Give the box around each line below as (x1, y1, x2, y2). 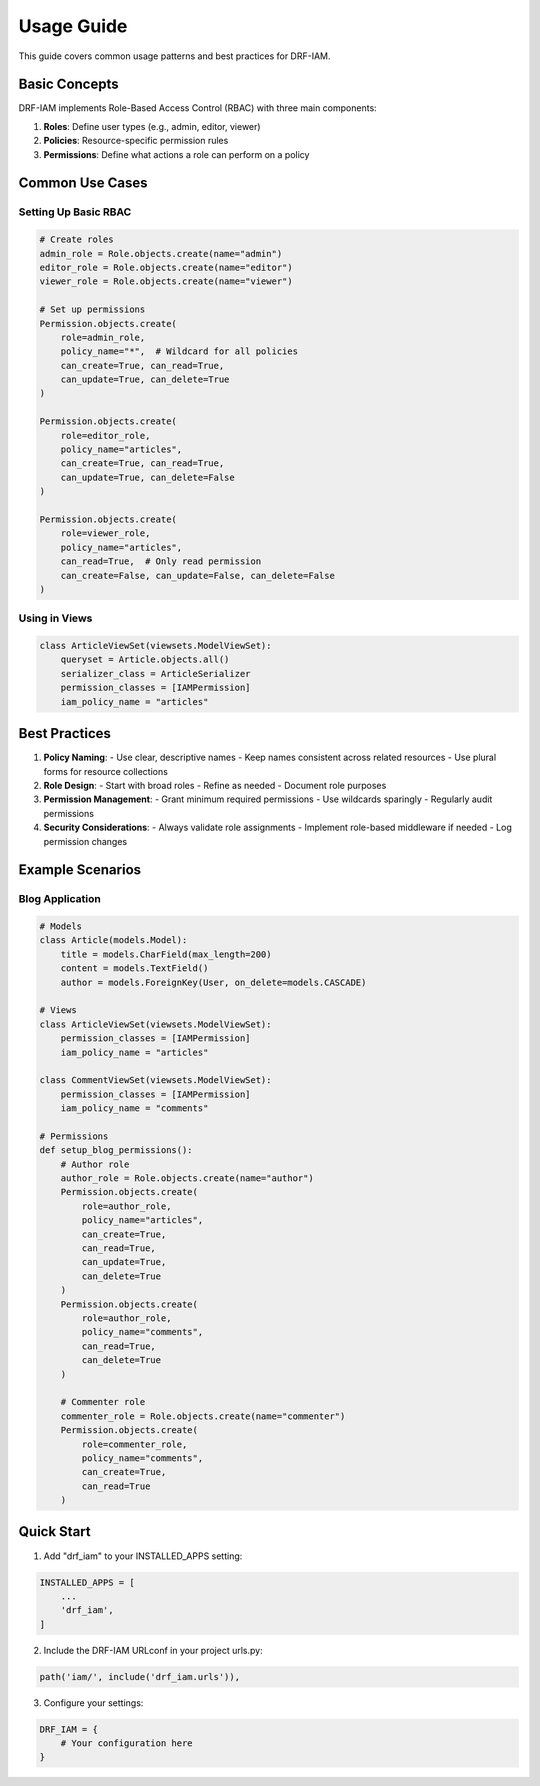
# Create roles (39, 234, 114, 245)
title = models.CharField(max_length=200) (60, 948, 272, 960)
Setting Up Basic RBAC (18, 205, 132, 219)
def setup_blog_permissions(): (39, 1145, 194, 1156)
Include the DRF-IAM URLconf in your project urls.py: (43, 1644, 264, 1656)
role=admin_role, (60, 331, 146, 343)
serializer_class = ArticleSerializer (60, 668, 251, 679)
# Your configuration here (60, 1738, 194, 1749)
